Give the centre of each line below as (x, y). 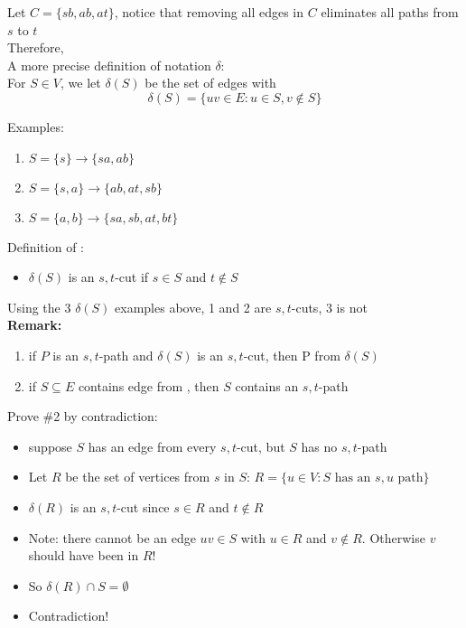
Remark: (35, 325)
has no (319, 446)
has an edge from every (152, 446)
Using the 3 (39, 307)
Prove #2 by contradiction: (83, 416)
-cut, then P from (292, 355)
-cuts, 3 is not (329, 307)
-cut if (132, 277)
